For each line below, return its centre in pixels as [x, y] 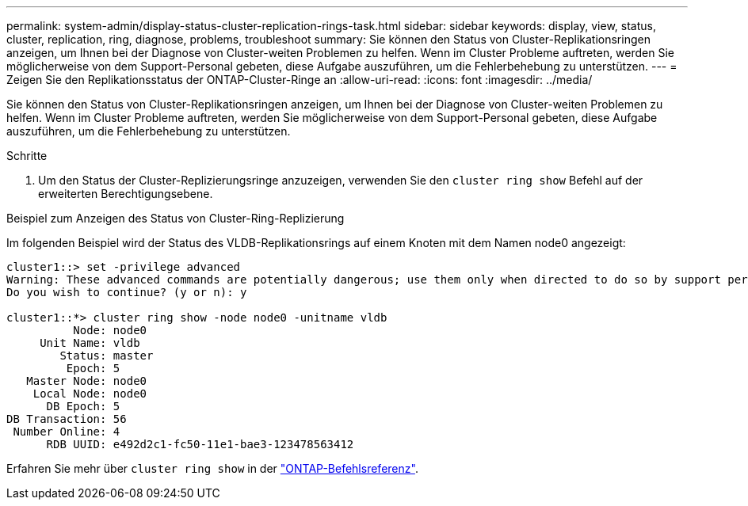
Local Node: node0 [90, 394]
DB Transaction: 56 [67, 419]
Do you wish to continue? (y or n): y [127, 292]
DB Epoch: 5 [83, 406]
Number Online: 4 [67, 432]
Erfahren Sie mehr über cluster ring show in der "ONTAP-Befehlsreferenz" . [212, 468]
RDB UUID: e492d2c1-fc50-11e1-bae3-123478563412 [200, 444]
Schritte [27, 156]
